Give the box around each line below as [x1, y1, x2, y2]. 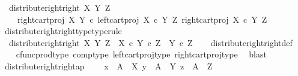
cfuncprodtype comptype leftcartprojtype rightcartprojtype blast [16, 48, 267, 60]
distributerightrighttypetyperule [4, 25, 122, 37]
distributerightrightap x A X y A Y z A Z [4, 59, 213, 72]
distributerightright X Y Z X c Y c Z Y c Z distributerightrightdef [8, 36, 293, 48]
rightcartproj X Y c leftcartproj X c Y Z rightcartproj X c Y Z [17, 13, 267, 25]
